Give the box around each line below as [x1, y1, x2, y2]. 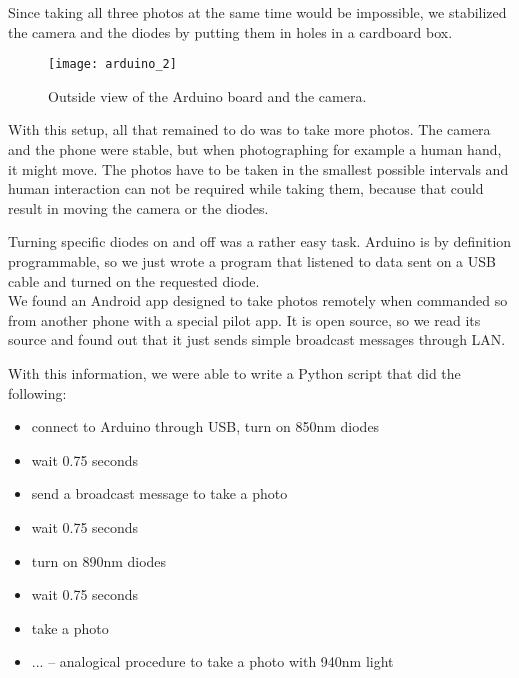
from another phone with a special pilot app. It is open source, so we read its [8, 309, 481, 330]
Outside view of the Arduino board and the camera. [48, 85, 367, 106]
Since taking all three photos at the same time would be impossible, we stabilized [8, 2, 507, 22]
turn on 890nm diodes [31, 550, 167, 571]
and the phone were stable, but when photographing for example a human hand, [8, 139, 502, 160]
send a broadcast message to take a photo [31, 483, 288, 504]
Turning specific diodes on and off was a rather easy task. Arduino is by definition [8, 231, 512, 252]
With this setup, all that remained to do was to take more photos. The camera [8, 119, 491, 140]
